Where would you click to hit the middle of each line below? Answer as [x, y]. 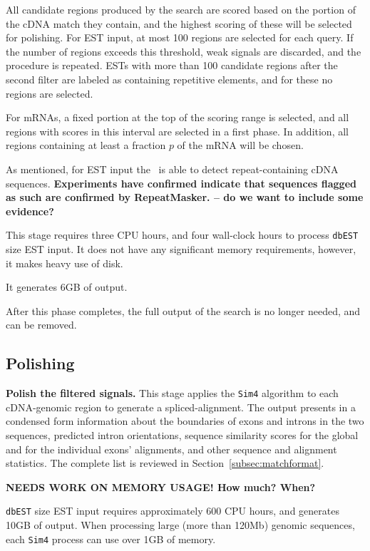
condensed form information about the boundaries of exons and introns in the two [185, 421]
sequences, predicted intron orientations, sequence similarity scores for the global [182, 434]
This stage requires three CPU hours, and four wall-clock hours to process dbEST [182, 235]
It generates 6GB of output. [67, 287]
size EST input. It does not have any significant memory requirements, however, [181, 248]
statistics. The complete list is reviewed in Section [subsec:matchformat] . [165, 463]
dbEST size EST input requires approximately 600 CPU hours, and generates [173, 511]
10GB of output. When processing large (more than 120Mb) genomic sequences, [180, 525]
